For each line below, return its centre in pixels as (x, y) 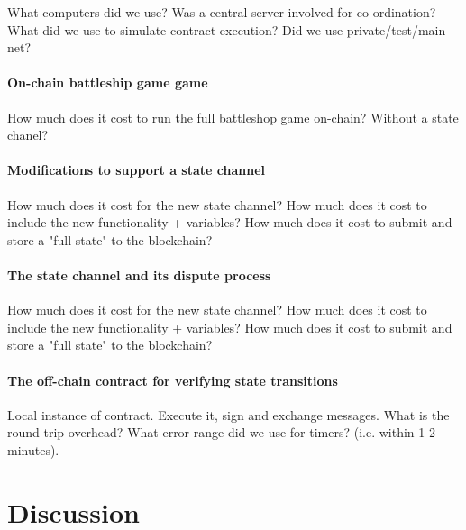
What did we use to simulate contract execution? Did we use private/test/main (227, 29)
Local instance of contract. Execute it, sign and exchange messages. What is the (228, 414)
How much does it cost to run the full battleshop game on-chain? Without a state (233, 117)
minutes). (33, 449)
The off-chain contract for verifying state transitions (173, 380)
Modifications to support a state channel (137, 170)
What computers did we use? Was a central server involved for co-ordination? (222, 12)
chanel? (28, 135)
